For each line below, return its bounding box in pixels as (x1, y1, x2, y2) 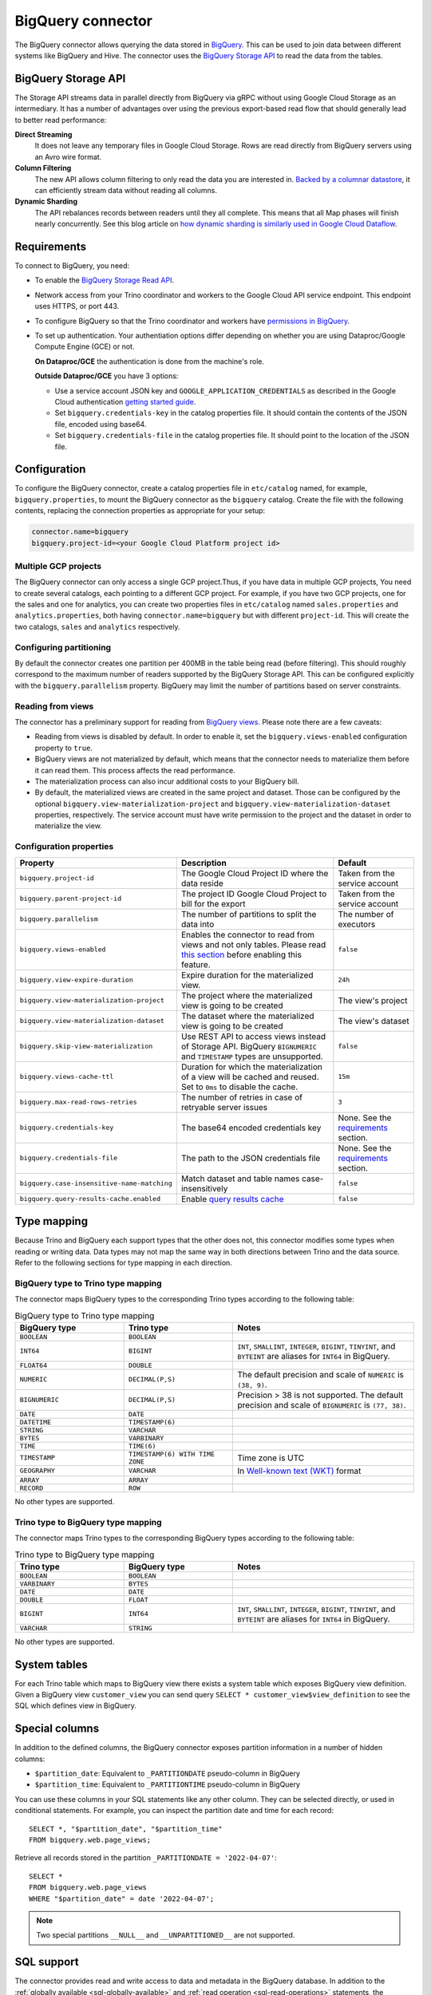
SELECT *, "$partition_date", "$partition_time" (29, 1824, 223, 1833)
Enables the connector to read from (180, 929, 315, 940)
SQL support (14, 1955, 79, 1969)
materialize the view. (34, 821, 103, 831)
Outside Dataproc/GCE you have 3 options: (34, 371, 179, 381)
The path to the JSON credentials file (180, 1152, 321, 1163)
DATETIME (19, 1417, 52, 1426)
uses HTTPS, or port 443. (34, 302, 120, 311)
